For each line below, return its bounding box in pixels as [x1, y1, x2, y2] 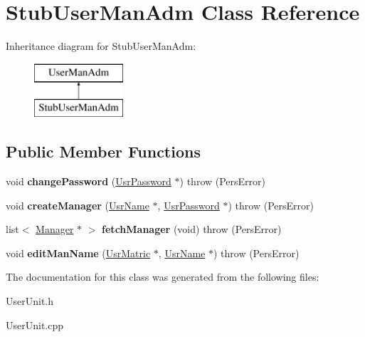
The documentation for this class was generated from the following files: [6, 269, 319, 284]
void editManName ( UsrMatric [6, 245, 151, 260]
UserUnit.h [6, 294, 54, 309]
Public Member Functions [6, 140, 201, 162]
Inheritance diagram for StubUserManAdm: [6, 38, 196, 53]
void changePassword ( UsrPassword [6, 174, 171, 189]
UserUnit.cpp [6, 317, 64, 332]
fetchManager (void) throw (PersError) [102, 222, 282, 237]
